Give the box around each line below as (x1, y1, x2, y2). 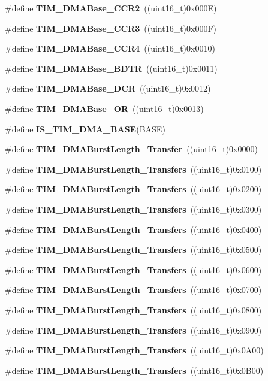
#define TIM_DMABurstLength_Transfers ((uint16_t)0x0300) (5, 202, 262, 215)
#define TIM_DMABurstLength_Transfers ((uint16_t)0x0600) (5, 263, 262, 276)
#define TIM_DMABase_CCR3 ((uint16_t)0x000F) (5, 22, 217, 34)
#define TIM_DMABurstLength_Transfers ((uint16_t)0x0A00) (5, 344, 264, 356)
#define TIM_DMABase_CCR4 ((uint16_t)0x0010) (5, 42, 215, 55)
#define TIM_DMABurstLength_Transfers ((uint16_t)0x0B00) (5, 364, 264, 376)
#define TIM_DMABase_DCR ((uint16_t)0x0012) (5, 82, 211, 95)
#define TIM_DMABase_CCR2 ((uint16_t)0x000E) (5, 2, 217, 14)
